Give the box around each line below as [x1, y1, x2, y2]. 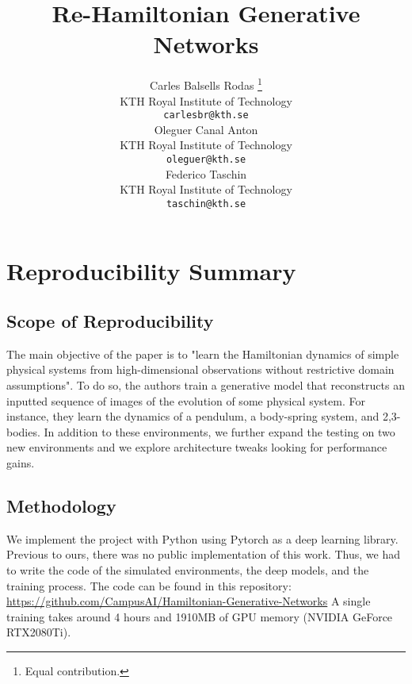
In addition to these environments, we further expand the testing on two [44, 423, 395, 440]
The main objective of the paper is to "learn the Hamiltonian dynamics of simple [6, 345, 399, 362]
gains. [6, 455, 35, 471]
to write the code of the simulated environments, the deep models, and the [6, 562, 369, 578]
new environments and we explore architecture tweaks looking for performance [6, 439, 387, 455]
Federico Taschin [165, 165, 247, 182]
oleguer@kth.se [166, 154, 246, 165]
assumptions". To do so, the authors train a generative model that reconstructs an [6, 377, 405, 394]
